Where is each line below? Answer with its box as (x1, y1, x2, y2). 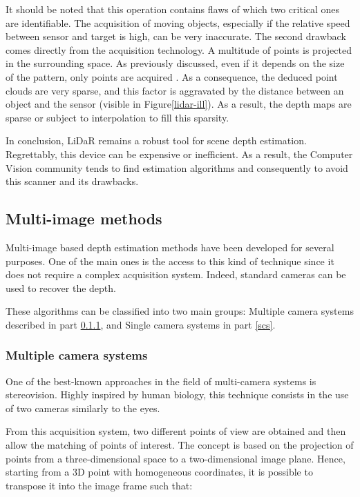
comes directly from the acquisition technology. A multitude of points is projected (6, 42, 352, 57)
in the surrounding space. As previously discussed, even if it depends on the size (6, 56, 345, 70)
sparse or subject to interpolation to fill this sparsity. (6, 110, 229, 124)
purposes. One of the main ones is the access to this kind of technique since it (6, 253, 334, 268)
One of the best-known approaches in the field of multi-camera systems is (6, 373, 316, 388)
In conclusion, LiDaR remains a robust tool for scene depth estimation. (6, 133, 307, 148)
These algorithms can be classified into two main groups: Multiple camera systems (6, 304, 354, 318)
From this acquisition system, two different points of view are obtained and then (6, 424, 346, 438)
